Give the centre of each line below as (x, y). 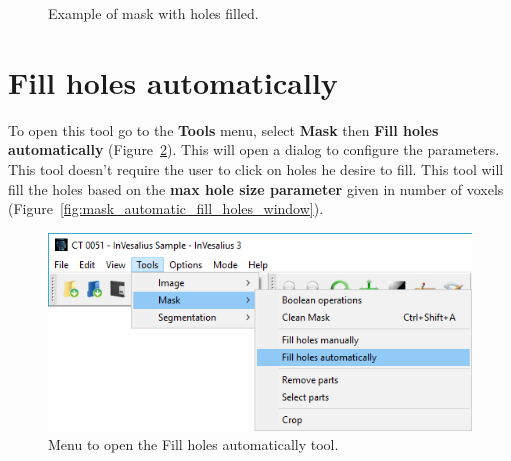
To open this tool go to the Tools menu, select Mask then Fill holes (223, 129)
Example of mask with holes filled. (153, 13)
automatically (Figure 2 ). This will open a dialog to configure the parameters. (254, 149)
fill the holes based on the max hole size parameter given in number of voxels (256, 188)
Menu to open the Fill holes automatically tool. (193, 444)
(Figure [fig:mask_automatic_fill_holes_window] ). (166, 208)
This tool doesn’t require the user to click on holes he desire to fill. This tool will (256, 168)
